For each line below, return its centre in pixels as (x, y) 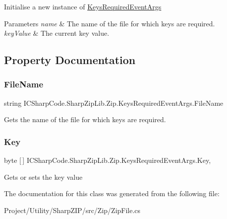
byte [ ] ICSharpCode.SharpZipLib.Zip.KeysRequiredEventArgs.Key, (108, 160)
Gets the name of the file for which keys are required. (85, 119)
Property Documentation (70, 60)
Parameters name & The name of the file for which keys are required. (110, 23)
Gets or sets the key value (43, 177)
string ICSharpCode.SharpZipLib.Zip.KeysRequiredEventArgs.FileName (114, 103)
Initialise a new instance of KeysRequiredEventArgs (83, 6)
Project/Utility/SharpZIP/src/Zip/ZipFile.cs (72, 210)
